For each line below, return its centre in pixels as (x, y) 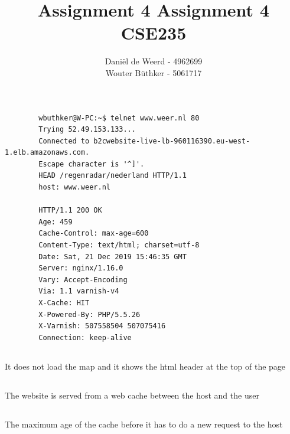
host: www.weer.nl (74, 187)
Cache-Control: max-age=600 (94, 234)
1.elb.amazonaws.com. (47, 153)
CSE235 (154, 33)
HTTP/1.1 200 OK (70, 211)
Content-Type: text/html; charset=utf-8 (119, 245)
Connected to (64, 141)
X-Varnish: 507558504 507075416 (102, 326)
